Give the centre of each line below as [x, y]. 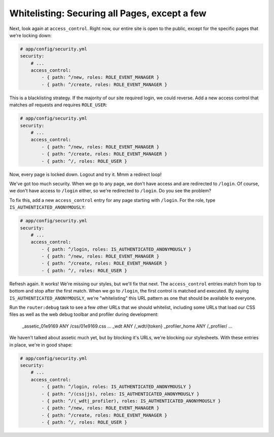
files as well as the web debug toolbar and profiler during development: [84, 314]
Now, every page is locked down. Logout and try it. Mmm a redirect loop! [85, 174]
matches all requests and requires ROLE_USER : [58, 105]
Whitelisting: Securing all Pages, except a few [108, 13]
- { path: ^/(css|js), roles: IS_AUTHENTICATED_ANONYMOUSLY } [121, 394]
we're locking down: [30, 35]
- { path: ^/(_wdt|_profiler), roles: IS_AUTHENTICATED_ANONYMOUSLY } [131, 401]
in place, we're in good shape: [41, 345]
